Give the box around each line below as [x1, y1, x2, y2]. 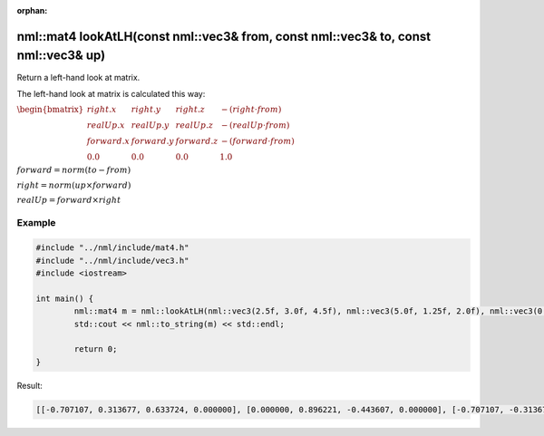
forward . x [86, 136, 131, 147]
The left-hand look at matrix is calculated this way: [16, 88, 206, 99]
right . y [131, 104, 161, 115]
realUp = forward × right [16, 195, 121, 206]
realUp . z [175, 121, 214, 131]
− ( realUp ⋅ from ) [220, 121, 290, 131]
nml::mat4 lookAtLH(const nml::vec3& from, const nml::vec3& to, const [16, 28, 431, 44]
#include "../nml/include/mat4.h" [35, 243, 189, 253]
